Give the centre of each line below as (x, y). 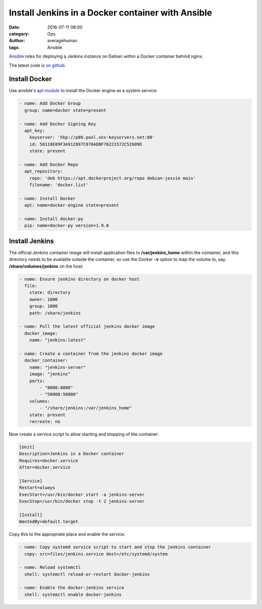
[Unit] (27, 447)
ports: (37, 381)
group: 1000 (44, 306)
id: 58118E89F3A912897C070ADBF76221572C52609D (86, 144)
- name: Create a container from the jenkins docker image (91, 353)
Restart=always (37, 488)
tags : (14, 47)
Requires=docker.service (49, 460)
